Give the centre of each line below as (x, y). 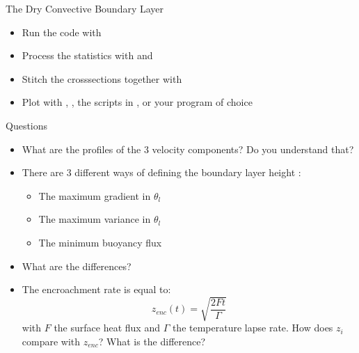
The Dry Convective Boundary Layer (85, 8)
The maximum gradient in (95, 195)
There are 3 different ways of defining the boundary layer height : (161, 172)
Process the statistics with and (87, 55)
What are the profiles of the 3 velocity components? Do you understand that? (188, 149)
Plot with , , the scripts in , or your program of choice (137, 102)
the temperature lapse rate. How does (253, 328)
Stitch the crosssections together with (102, 78)
